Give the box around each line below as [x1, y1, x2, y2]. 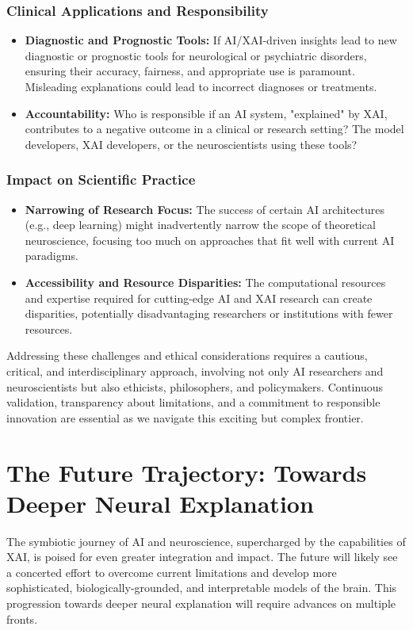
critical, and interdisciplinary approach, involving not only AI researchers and [6, 362, 384, 379]
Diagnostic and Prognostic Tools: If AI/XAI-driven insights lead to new [25, 32, 397, 48]
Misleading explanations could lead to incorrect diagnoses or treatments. [25, 78, 377, 94]
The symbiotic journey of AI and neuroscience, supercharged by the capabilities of [6, 533, 406, 549]
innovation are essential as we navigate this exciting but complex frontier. [6, 409, 364, 426]
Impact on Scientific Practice [6, 170, 196, 189]
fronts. [6, 610, 38, 627]
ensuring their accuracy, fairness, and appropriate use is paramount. [25, 63, 355, 79]
